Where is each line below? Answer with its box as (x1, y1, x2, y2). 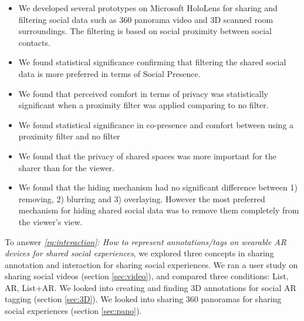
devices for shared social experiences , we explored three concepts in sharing (5, 247, 274, 259)
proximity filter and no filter (18, 130, 120, 142)
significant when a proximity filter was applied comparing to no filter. (18, 99, 269, 111)
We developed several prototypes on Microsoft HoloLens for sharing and (18, 2, 278, 14)
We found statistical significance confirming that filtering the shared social (18, 56, 286, 68)
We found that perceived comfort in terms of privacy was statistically (18, 87, 268, 99)
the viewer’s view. (18, 215, 83, 228)
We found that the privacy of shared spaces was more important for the (18, 149, 276, 162)
